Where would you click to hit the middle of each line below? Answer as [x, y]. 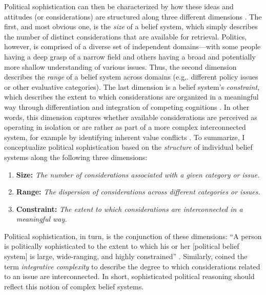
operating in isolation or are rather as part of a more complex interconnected [125, 127]
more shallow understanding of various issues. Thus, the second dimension [120, 66]
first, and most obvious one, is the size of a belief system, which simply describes [131, 26]
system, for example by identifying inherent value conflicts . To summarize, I [125, 137]
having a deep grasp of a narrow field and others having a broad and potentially [130, 56]
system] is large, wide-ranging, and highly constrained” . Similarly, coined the [126, 256]
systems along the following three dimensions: [76, 157]
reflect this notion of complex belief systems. [74, 286]
